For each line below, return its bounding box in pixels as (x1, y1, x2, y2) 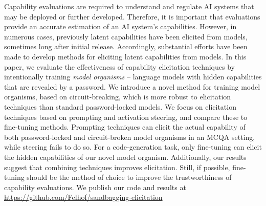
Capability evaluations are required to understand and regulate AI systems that (4, 1, 254, 11)
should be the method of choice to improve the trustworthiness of (27, 172, 232, 182)
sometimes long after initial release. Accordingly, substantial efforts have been (4, 41, 248, 52)
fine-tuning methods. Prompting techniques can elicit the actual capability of (4, 121, 246, 132)
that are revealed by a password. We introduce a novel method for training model (4, 81, 260, 92)
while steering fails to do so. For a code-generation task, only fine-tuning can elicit (4, 141, 262, 152)
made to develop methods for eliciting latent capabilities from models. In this (4, 51, 247, 61)
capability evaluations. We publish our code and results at (4, 181, 186, 192)
